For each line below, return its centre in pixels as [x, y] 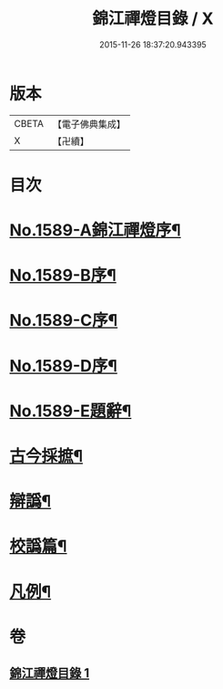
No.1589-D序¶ [64, 365]
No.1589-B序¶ [63, 276]
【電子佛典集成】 [89, 124]
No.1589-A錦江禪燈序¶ [96, 230]
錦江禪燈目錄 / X [153, 19]
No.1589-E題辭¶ [71, 411]
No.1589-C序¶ [64, 321]
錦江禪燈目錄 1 [50, 673]
